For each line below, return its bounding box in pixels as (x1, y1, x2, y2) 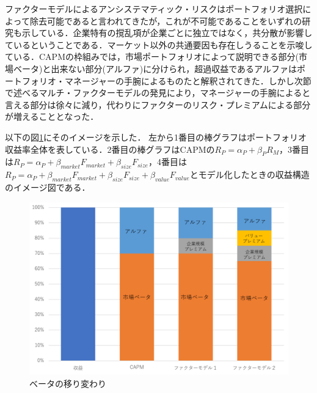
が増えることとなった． (5, 110, 99, 123)
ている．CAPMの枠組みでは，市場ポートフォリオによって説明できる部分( (5, 50, 299, 63)
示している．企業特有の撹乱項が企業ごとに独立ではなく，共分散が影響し (21, 26, 313, 39)
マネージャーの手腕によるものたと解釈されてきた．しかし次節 (64, 74, 312, 87)
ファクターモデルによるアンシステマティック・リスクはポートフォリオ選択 (5, 2, 303, 15)
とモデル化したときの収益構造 (189, 168, 310, 181)
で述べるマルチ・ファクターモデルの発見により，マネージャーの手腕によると (5, 86, 311, 99)
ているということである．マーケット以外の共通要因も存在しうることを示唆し (5, 38, 313, 51)
